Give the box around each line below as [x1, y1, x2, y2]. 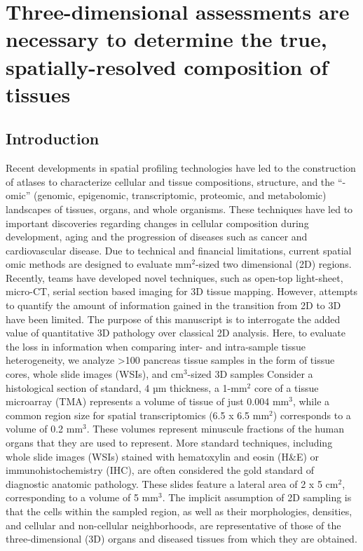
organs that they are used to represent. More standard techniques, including [6, 435, 333, 450]
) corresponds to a [273, 407, 351, 422]
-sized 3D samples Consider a [187, 367, 313, 381]
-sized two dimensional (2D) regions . [196, 257, 352, 271]
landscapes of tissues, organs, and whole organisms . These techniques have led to [6, 201, 353, 216]
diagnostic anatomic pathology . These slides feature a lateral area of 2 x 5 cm [6, 476, 338, 491]
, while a [292, 394, 330, 409]
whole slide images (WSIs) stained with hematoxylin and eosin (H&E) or [6, 449, 320, 463]
